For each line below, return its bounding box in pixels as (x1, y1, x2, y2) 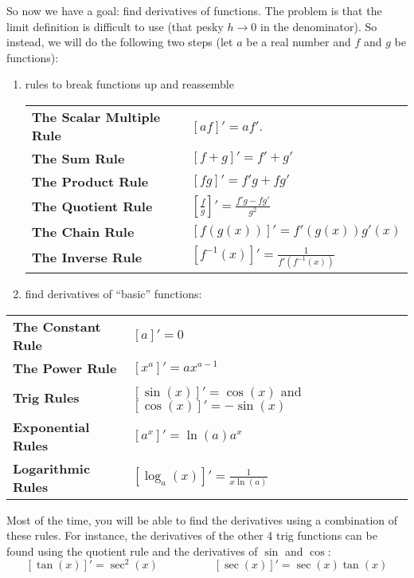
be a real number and (246, 33, 351, 50)
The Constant (13, 317, 101, 336)
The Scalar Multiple (31, 107, 161, 126)
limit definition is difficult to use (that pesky (6, 18, 224, 34)
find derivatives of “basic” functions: (25, 285, 202, 301)
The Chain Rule (31, 222, 135, 241)
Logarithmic (13, 458, 91, 478)
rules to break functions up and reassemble (25, 76, 234, 92)
